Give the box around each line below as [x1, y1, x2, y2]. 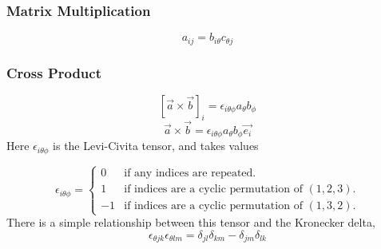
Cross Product [6, 62, 101, 82]
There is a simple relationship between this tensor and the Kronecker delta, [6, 214, 375, 231]
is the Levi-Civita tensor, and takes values [53, 137, 259, 154]
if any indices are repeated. [124, 168, 256, 180]
